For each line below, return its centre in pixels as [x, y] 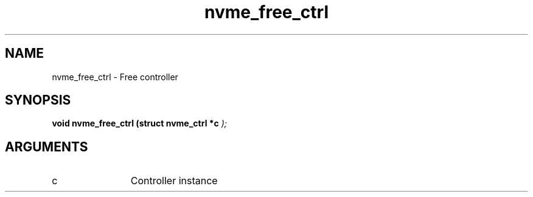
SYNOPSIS [38, 100]
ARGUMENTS [47, 147]
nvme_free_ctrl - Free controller [115, 77]
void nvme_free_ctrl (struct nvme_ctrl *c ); [140, 123]
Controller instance [174, 181]
